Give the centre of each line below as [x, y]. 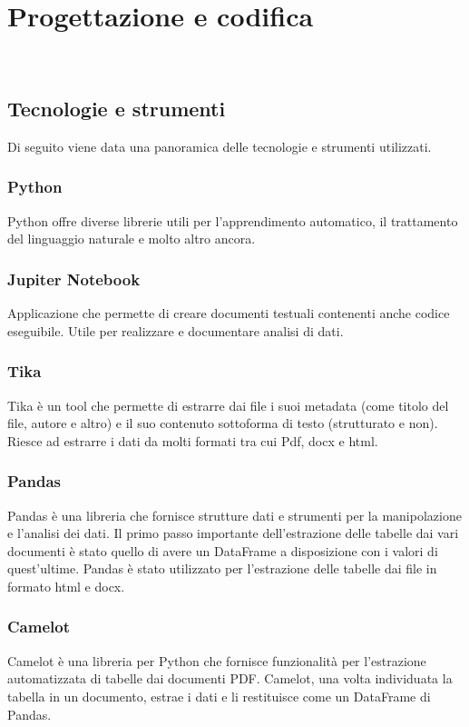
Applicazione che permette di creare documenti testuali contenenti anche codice [229, 313]
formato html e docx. [66, 586]
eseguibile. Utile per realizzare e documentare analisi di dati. [176, 330]
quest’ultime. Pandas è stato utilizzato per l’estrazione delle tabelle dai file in [222, 568]
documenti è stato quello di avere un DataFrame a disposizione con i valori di [223, 550]
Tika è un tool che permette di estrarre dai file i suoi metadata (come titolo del [228, 405]
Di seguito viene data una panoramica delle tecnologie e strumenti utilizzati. [220, 146]
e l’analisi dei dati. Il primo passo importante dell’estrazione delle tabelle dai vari [233, 533]
